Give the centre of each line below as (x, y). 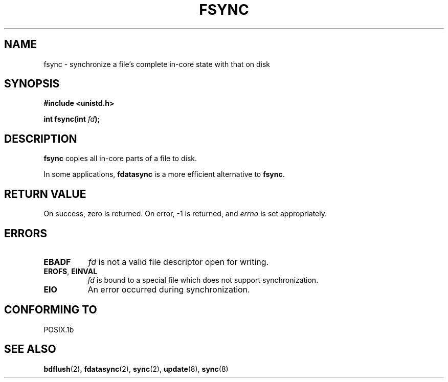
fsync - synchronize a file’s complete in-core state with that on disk (157, 64)
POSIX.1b (59, 329)
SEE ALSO (30, 349)
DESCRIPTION (41, 139)
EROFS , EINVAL (71, 271)
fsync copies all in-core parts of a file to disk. (120, 159)
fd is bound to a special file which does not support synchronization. (203, 280)
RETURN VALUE (45, 194)
